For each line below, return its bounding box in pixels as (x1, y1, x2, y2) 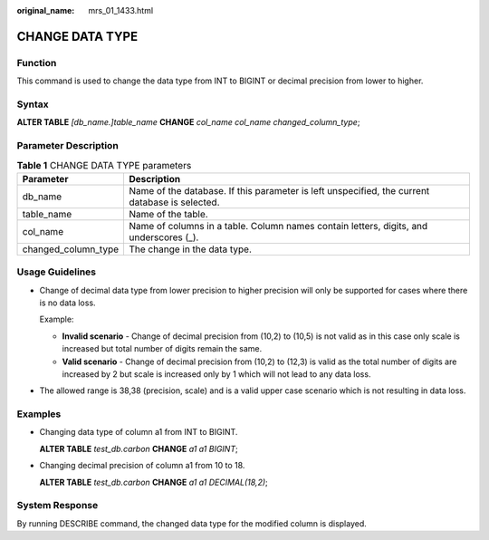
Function (16, 56, 57, 69)
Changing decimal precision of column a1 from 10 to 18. (39, 460, 245, 471)
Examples (16, 408, 62, 420)
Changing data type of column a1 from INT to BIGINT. (39, 427, 238, 438)
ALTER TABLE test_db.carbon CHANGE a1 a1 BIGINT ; (39, 443, 239, 454)
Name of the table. (128, 207, 208, 220)
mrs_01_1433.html (88, 5, 154, 15)
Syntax (16, 98, 49, 111)
